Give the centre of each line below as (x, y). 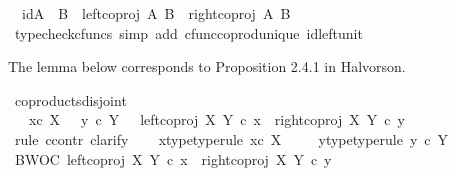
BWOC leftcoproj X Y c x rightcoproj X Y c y (173, 158)
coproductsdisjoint (70, 99)
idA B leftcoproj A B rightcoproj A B (156, 13)
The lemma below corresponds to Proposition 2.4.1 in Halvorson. (207, 66)
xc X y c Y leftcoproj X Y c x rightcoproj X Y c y (216, 119)
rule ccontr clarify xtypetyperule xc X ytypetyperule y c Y (231, 138)
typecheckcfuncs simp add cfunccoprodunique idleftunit (188, 32)
